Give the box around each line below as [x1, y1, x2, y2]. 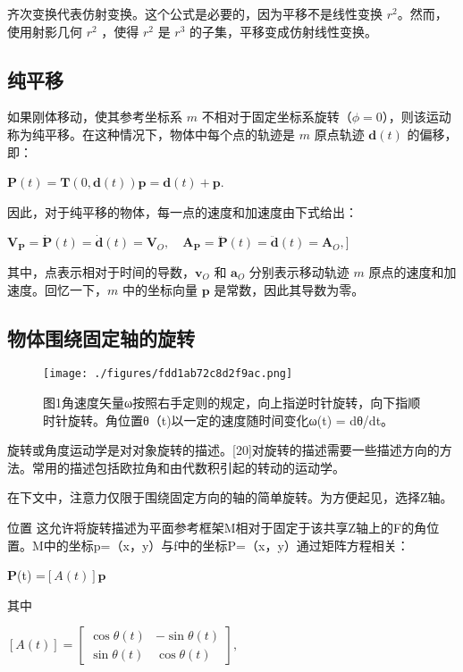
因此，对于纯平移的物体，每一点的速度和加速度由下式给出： [7, 202, 358, 221]
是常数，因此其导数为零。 [214, 280, 365, 298]
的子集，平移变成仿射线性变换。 [189, 21, 378, 40]
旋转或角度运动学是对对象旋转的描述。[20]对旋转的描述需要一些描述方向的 [7, 441, 440, 459]
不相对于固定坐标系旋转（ [201, 107, 352, 126]
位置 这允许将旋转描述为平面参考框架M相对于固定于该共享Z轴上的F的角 [7, 517, 427, 536]
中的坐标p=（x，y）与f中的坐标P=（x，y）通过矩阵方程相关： [43, 535, 409, 554]
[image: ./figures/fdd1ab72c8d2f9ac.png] [43, 367, 293, 381]
